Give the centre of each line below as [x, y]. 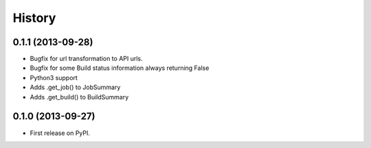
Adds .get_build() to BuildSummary [79, 97]
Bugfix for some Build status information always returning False [120, 68]
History [34, 18]
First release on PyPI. [60, 133]
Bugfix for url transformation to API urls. [87, 59]
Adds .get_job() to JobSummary [75, 87]
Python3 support [54, 77]
